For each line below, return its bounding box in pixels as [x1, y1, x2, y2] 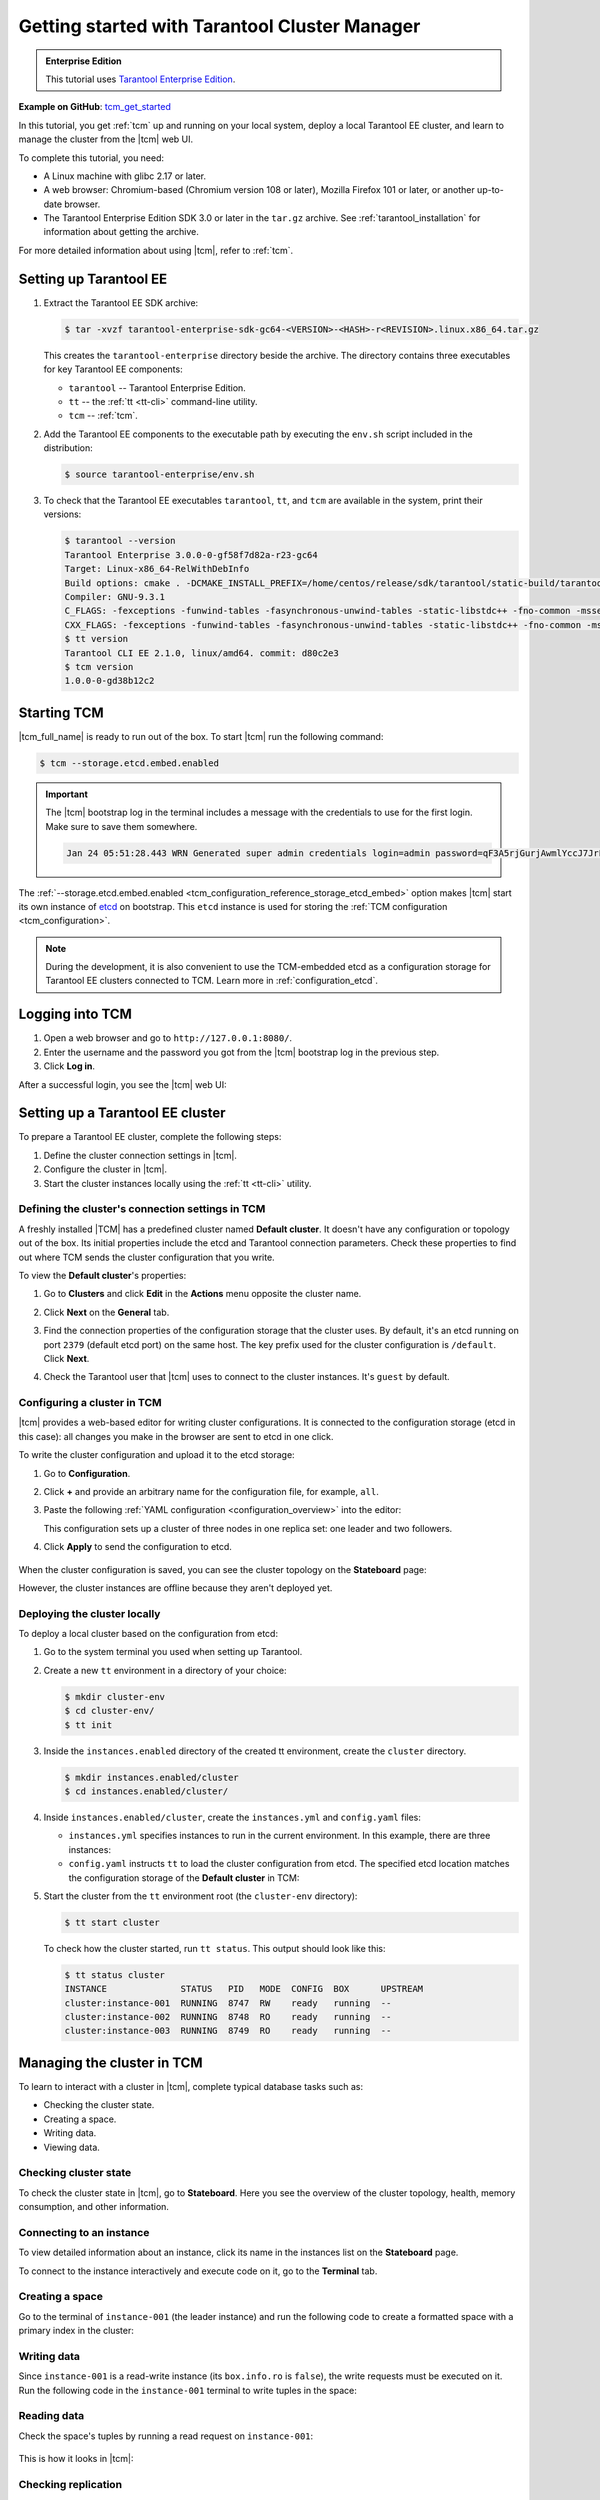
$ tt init [64, 1719, 113, 1730]
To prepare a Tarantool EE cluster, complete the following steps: [18, 1131, 282, 1143]
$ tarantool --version [64, 535, 176, 547]
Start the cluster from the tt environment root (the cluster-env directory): [43, 1890, 358, 1902]
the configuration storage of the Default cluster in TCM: [68, 1871, 300, 1884]
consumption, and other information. [18, 2201, 170, 2213]
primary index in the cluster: [18, 2325, 134, 2337]
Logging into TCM [18, 1006, 132, 1023]
